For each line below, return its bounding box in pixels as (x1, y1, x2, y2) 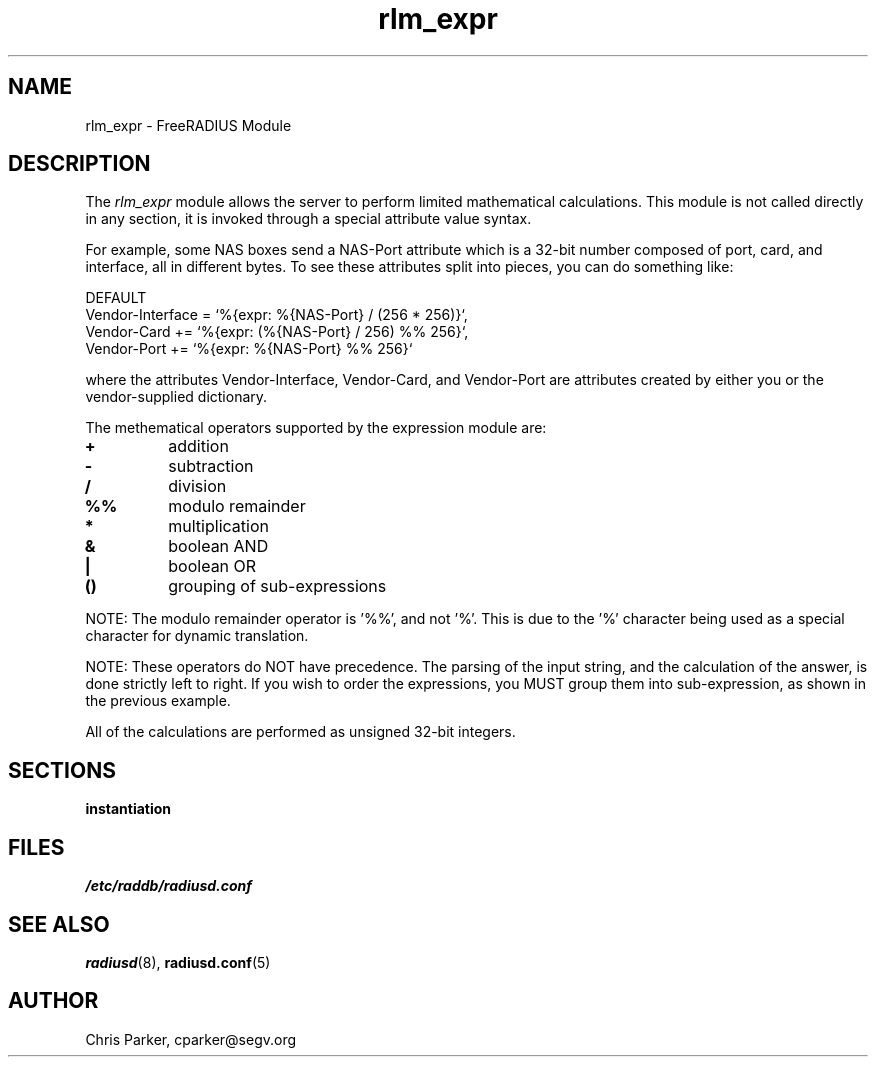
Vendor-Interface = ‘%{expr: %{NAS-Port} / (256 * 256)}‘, (85, 306, 468, 324)
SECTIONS (8, 757, 116, 783)
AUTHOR (8, 988, 99, 1014)
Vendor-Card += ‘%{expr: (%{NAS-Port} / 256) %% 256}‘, (85, 323, 469, 341)
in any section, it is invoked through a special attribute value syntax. (85, 210, 532, 228)
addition (168, 436, 229, 457)
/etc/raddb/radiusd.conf (85, 877, 253, 895)
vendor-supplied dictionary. (85, 388, 268, 406)
